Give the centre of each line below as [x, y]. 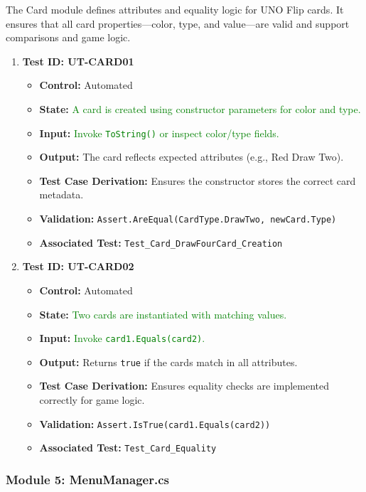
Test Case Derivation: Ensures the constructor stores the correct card [198, 180]
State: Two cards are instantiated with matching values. [163, 314]
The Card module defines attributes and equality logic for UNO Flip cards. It [175, 9]
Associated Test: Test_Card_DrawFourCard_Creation [161, 242]
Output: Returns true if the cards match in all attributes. [168, 362]
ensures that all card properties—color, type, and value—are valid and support [178, 23]
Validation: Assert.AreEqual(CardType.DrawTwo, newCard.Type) [188, 218]
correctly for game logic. [92, 400]
